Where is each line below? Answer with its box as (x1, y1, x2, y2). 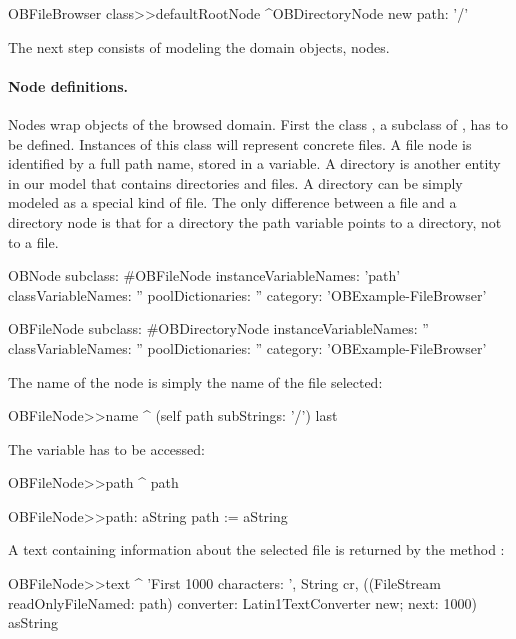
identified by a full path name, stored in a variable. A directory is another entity (8, 153, 501, 174)
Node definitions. (8, 75, 129, 96)
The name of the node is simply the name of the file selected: (8, 371, 383, 392)
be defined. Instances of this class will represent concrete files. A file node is (8, 133, 472, 154)
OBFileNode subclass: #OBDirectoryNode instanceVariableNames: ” (8, 318, 429, 339)
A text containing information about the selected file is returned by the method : (8, 539, 505, 560)
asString (8, 612, 58, 633)
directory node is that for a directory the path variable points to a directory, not (8, 211, 502, 232)
